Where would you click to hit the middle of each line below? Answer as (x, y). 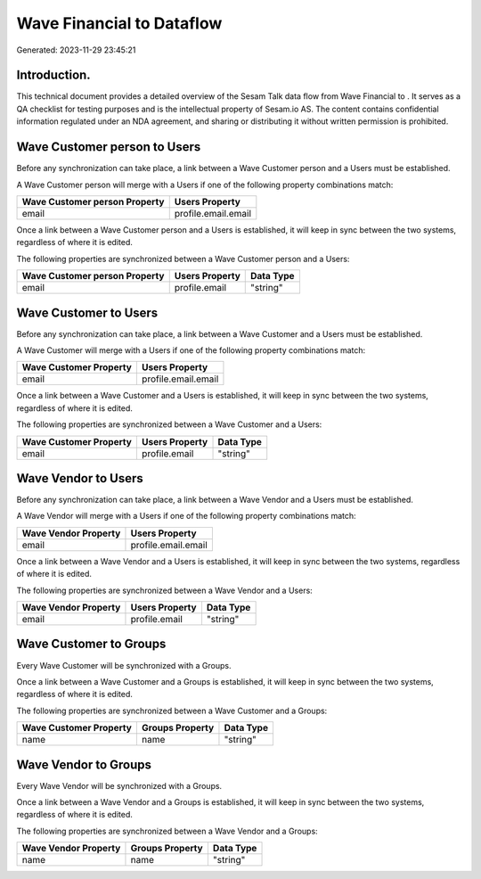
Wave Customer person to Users (109, 147)
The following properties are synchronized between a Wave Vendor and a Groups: (167, 831)
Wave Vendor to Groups (84, 764)
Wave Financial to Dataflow (119, 23)
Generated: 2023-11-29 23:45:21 (76, 50)
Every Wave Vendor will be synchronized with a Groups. (119, 785)
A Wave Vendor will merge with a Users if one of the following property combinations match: (186, 516)
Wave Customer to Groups (91, 644)
